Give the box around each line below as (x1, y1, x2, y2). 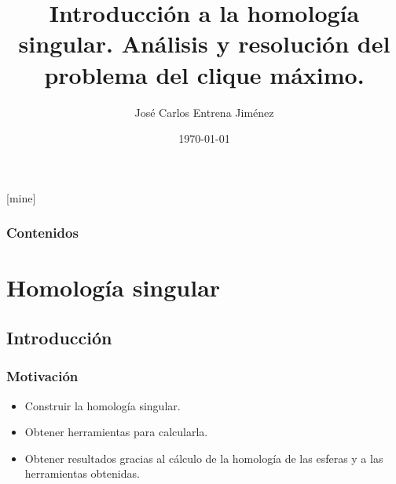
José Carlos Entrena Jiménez (134, 104, 274, 120)
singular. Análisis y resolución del (18, 27, 390, 60)
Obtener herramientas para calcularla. (24, 424, 208, 440)
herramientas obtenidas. (24, 465, 140, 482)
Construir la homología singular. (24, 397, 181, 413)
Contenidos (6, 223, 79, 242)
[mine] (6, 189, 36, 206)
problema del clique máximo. (44, 58, 365, 90)
